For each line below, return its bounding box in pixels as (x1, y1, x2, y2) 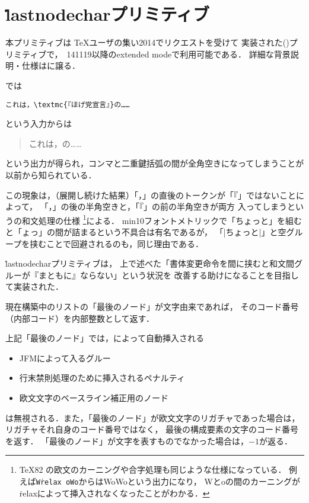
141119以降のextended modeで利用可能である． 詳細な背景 (66, 47, 291, 60)
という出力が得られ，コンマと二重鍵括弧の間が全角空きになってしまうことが (5, 157, 304, 169)
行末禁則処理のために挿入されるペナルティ (19, 371, 185, 384)
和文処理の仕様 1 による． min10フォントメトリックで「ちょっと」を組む (21, 212, 302, 226)
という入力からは (5, 117, 72, 130)
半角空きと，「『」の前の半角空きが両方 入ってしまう (85, 200, 287, 213)
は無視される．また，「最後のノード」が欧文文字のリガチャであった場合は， (5, 411, 300, 424)
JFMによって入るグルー (19, 351, 111, 364)
